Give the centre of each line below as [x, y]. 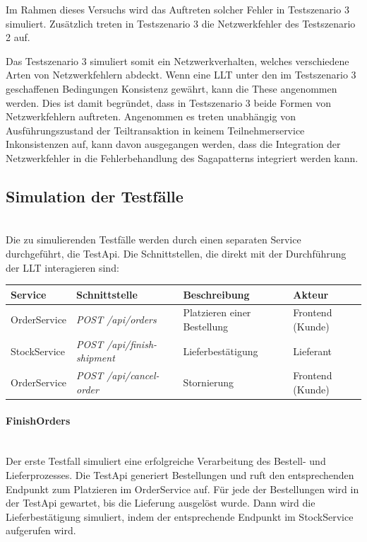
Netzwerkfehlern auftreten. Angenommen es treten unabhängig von [151, 116]
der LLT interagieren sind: [62, 267]
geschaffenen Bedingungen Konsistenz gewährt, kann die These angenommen [172, 88]
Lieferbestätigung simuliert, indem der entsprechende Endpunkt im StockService [180, 516]
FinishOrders [38, 420]
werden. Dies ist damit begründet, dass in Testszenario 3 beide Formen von [169, 102]
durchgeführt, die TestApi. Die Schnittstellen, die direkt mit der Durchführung [176, 253]
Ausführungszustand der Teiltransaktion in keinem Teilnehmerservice [155, 130]
